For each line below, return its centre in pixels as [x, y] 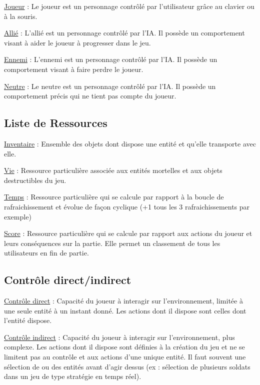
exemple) [18, 216]
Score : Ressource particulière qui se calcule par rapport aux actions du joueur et [128, 233]
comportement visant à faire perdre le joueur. [74, 69]
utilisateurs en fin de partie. [46, 253]
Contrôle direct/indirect [68, 280]
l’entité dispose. [28, 320]
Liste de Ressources [56, 123]
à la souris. [21, 16]
